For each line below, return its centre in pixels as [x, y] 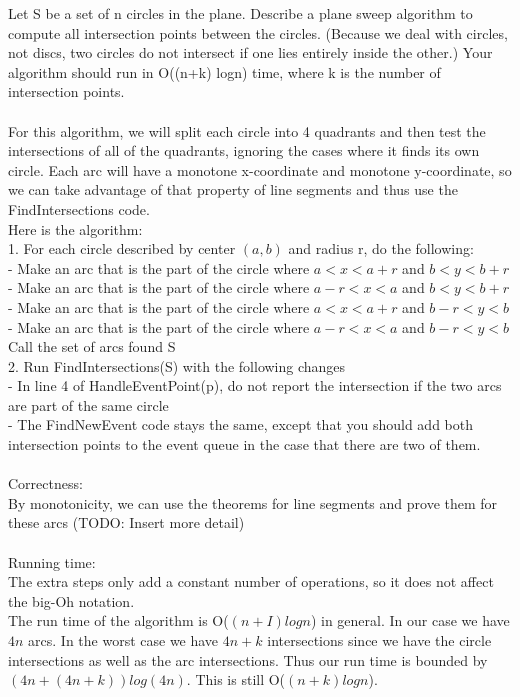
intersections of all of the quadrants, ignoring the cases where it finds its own [244, 150]
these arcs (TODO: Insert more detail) [126, 522]
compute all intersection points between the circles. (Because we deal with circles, [258, 32]
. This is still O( [236, 679]
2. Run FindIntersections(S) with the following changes [177, 365]
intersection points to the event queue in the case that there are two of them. [244, 444]
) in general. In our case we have [410, 620]
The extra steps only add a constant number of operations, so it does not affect [251, 581]
